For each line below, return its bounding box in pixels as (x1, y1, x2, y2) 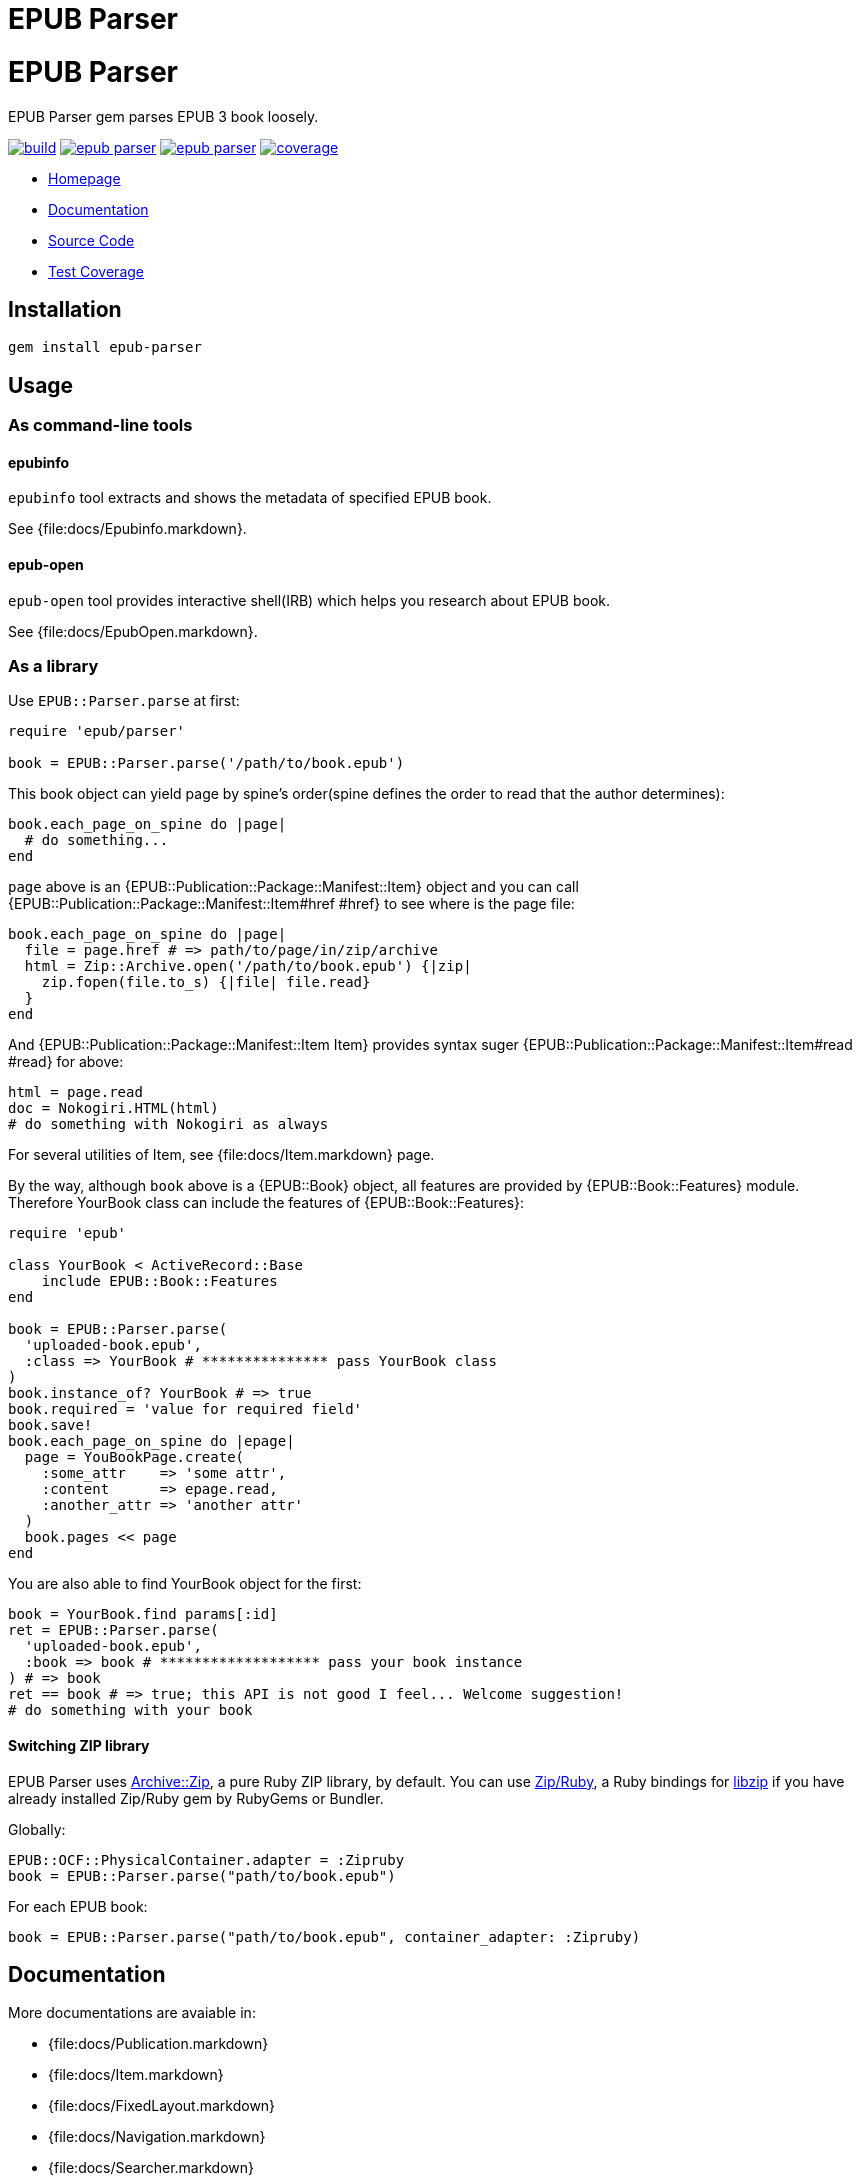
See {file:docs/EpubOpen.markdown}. (8, 622, 258, 640)
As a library (8, 656, 99, 676)
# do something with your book (8, 1702, 253, 1719)
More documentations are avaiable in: (8, 2004, 256, 2022)
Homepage (48, 169, 121, 187)
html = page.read (8, 1084, 143, 1101)
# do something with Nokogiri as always (8, 1116, 329, 1133)
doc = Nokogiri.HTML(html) (8, 1100, 219, 1117)
